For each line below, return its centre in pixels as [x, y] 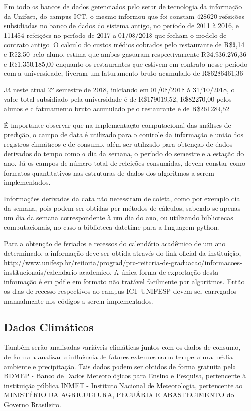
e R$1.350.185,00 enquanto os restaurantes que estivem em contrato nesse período [126, 63]
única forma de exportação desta [170, 272]
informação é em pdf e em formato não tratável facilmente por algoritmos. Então [124, 281]
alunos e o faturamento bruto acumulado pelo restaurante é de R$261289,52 [117, 108]
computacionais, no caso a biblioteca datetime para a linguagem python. [112, 227]
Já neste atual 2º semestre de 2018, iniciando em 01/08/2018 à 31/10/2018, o [119, 89]
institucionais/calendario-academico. [58, 272]
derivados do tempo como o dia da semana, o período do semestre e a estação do [124, 153]
